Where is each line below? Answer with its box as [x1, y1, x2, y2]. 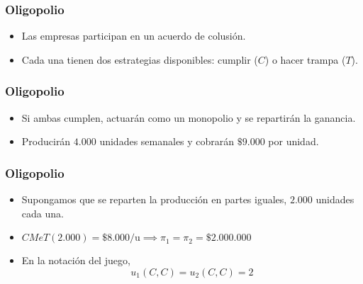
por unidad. [268, 134, 319, 149]
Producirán [21, 134, 71, 149]
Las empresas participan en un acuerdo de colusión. [21, 28, 246, 43]
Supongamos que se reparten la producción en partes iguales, [21, 192, 287, 207]
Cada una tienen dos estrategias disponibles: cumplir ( [21, 52, 258, 67]
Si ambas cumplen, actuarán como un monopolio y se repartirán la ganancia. [21, 110, 356, 125]
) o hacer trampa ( [264, 52, 346, 67]
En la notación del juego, [21, 253, 130, 268]
